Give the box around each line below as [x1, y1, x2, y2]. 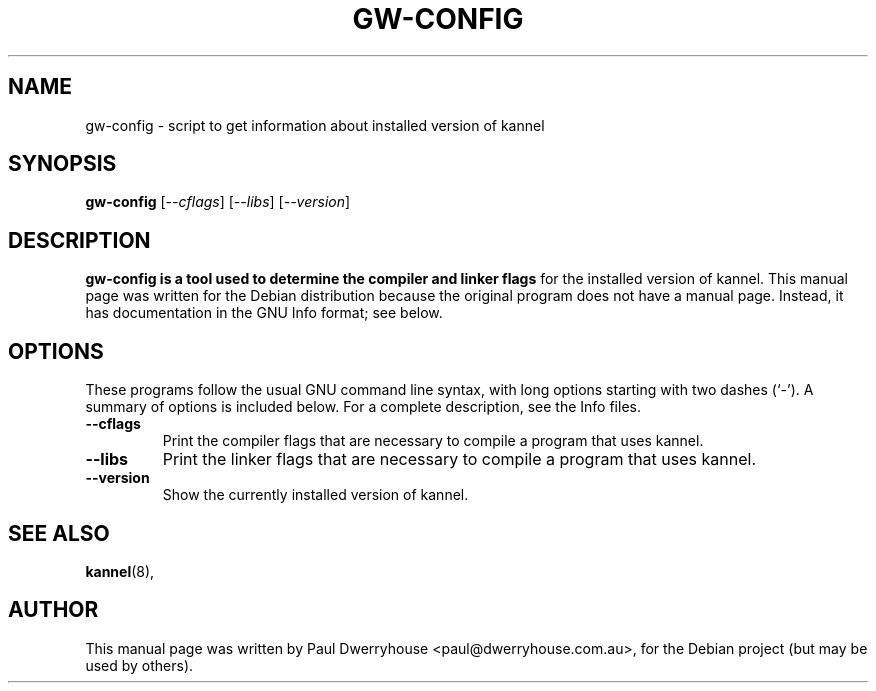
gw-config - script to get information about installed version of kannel [85, 116, 545, 134]
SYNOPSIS [8, 151, 117, 177]
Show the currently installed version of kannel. [162, 486, 469, 504]
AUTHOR [8, 597, 99, 623]
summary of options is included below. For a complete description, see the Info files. [85, 398, 641, 416]
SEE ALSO [8, 520, 110, 546]
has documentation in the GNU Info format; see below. [85, 304, 443, 322]
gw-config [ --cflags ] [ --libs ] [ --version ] [85, 193, 351, 211]
